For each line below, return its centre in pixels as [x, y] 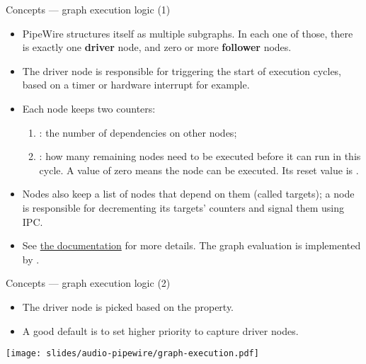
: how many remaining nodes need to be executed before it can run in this [200, 156]
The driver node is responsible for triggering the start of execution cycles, [182, 70]
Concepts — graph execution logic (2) [88, 283]
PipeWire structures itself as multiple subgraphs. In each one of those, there [188, 33]
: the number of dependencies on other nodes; [138, 132]
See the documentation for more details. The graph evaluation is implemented [191, 245]
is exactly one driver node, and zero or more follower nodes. [157, 47]
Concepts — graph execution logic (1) [88, 9]
